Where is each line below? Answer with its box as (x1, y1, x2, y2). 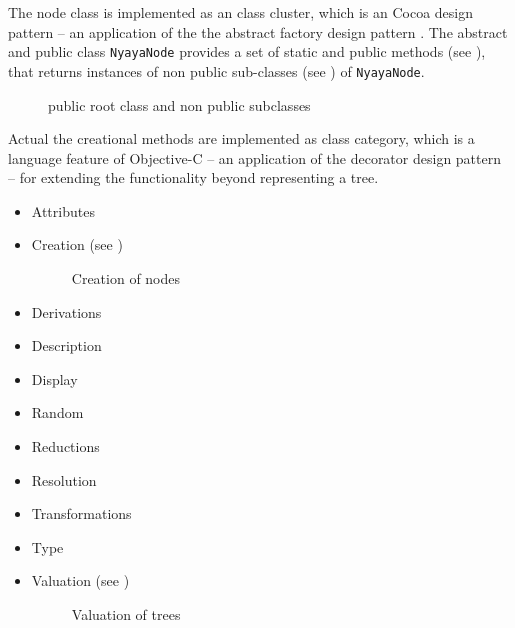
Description (31, 335, 102, 356)
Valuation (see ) (31, 570, 130, 591)
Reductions (31, 436, 100, 457)
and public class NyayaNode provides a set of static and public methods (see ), (8, 41, 486, 62)
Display (31, 368, 78, 389)
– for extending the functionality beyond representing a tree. (8, 167, 379, 188)
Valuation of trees (71, 604, 181, 624)
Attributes (31, 200, 95, 221)
